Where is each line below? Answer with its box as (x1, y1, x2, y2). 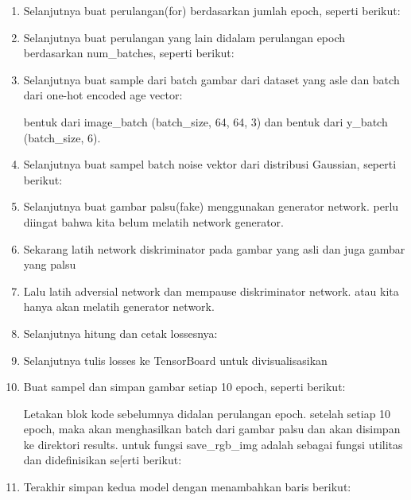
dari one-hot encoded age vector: (23, 87, 183, 103)
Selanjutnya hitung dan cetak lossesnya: (23, 324, 218, 341)
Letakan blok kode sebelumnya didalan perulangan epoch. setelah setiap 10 (23, 405, 391, 421)
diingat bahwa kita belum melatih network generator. (23, 213, 284, 230)
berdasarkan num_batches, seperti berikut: (23, 45, 235, 61)
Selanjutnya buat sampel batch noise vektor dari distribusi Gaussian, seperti (23, 156, 397, 172)
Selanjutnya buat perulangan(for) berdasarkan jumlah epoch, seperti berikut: (23, 2, 401, 18)
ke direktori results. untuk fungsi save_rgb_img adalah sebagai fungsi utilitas (23, 436, 403, 452)
